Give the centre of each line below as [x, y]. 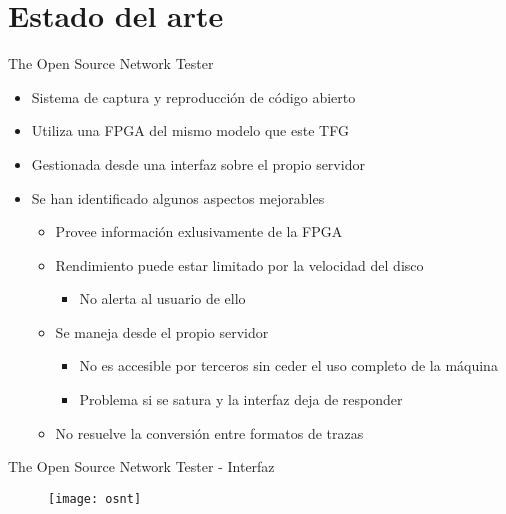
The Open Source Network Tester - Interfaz [141, 466]
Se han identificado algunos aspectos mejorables [178, 197]
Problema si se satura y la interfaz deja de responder [241, 399]
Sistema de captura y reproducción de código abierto [193, 96]
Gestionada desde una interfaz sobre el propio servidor [198, 163]
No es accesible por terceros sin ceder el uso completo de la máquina [288, 365]
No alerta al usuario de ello [162, 298]
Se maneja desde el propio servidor [162, 331]
